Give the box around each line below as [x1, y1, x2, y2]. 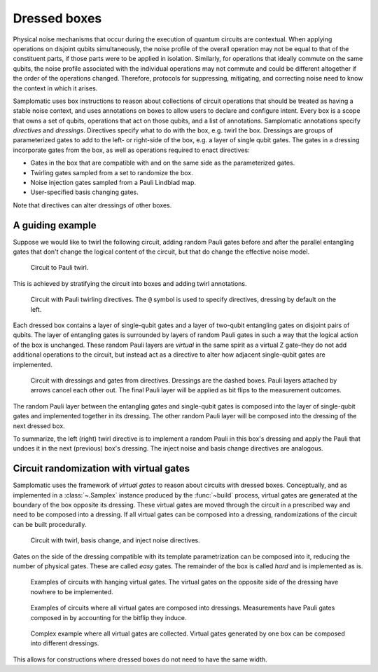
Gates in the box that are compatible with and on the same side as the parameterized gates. [30, 158, 295, 167]
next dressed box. [13, 421, 66, 430]
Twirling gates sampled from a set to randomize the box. [30, 168, 193, 177]
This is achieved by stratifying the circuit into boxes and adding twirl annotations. [13, 279, 247, 287]
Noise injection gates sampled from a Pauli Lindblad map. [30, 179, 196, 187]
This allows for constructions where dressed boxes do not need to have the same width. [13, 655, 267, 664]
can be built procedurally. [13, 520, 87, 528]
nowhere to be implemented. [30, 587, 113, 596]
